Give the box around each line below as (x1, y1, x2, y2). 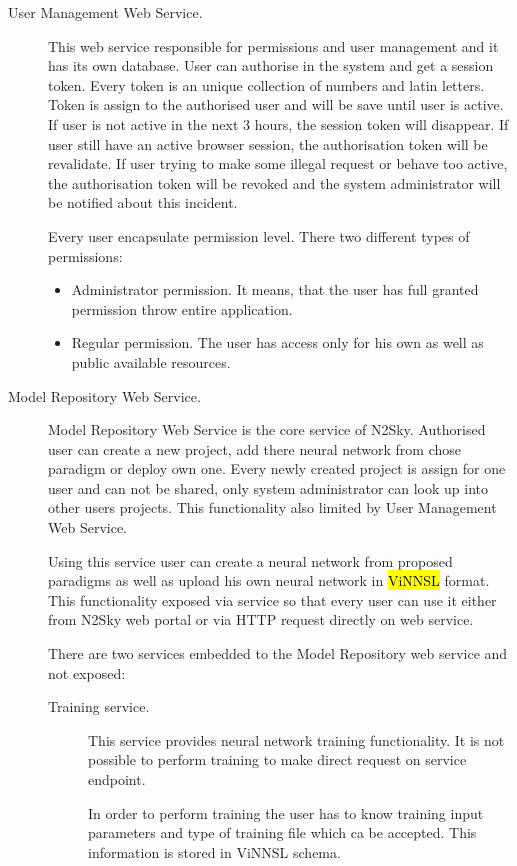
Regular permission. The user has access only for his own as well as (71, 332, 484, 353)
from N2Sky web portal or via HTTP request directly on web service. (48, 609, 474, 630)
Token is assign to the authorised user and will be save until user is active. (48, 94, 504, 115)
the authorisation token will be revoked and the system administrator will (48, 172, 501, 193)
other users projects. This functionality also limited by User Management (48, 497, 497, 518)
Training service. (48, 696, 150, 717)
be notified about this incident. (48, 192, 238, 213)
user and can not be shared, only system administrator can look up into (48, 477, 489, 498)
